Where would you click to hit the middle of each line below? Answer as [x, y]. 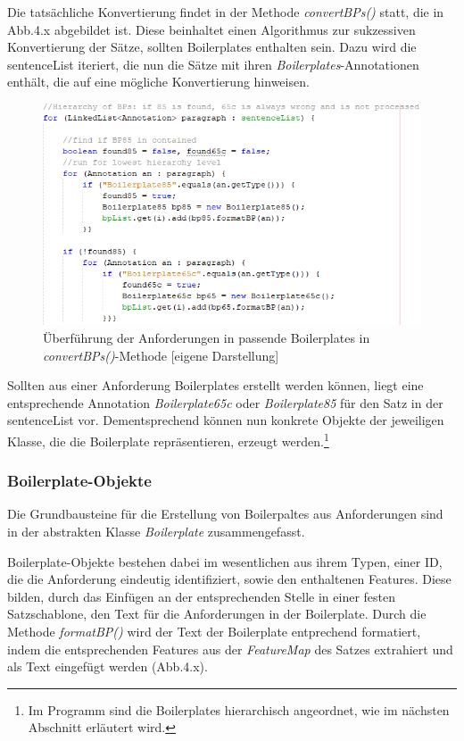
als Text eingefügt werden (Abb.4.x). [108, 666]
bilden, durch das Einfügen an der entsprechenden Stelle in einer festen [202, 596]
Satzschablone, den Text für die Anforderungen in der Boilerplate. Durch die [217, 614]
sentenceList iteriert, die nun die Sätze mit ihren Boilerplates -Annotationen [213, 64]
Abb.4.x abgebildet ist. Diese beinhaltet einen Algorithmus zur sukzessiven [211, 29]
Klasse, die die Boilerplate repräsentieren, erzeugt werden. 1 [168, 439]
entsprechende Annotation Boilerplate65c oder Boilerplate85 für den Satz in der [225, 402]
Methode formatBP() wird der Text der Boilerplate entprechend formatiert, [214, 631]
